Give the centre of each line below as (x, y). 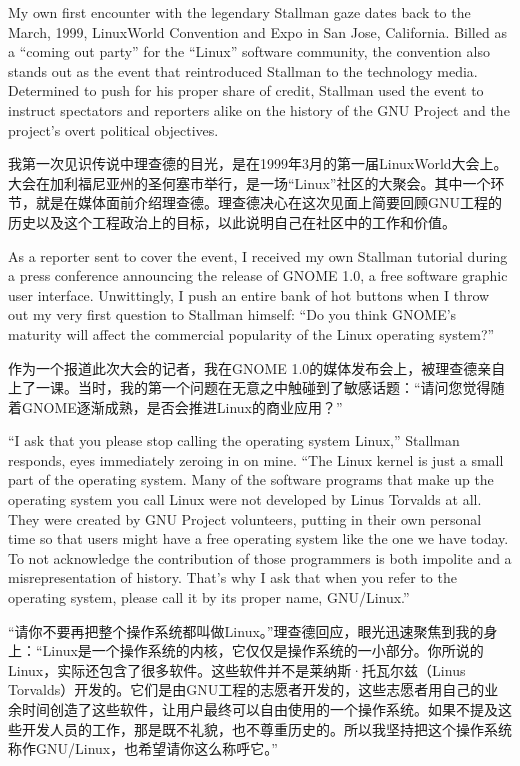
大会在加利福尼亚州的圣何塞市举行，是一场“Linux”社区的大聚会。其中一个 (249, 182)
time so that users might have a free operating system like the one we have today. (258, 538)
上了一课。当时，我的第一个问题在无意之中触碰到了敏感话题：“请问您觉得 (249, 387)
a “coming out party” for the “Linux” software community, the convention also (249, 51)
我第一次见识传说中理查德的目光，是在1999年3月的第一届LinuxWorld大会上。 (258, 163)
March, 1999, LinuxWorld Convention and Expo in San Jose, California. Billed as (257, 31)
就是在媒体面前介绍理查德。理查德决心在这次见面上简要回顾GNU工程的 (268, 202)
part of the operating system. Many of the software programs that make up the (251, 479)
